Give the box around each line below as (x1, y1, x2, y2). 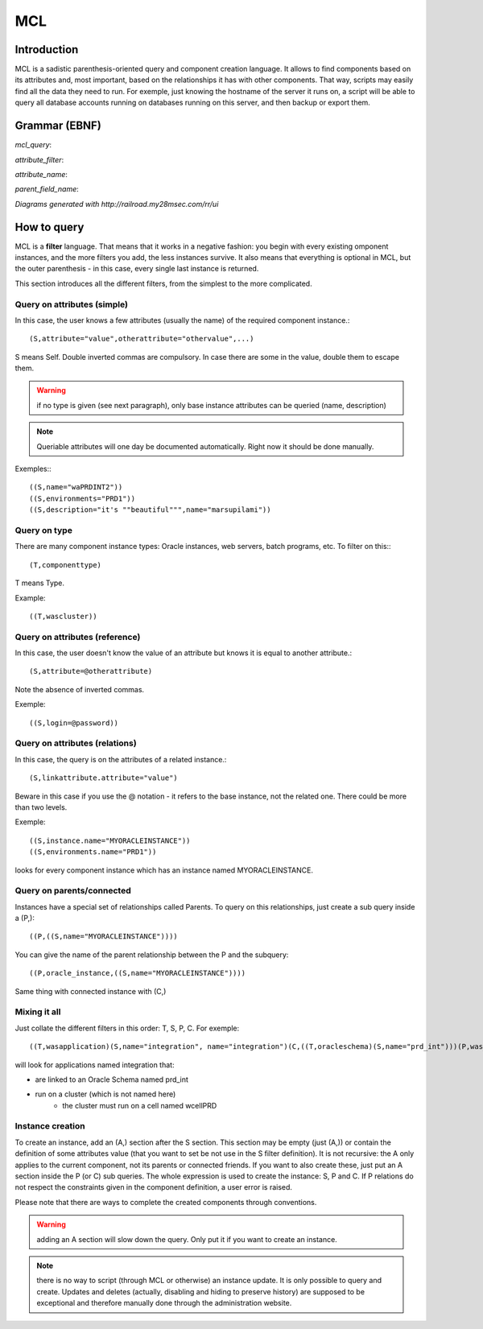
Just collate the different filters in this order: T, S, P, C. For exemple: (14, 1023, 240, 1033)
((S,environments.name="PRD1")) (29, 848, 157, 856)
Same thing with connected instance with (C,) (14, 986, 167, 996)
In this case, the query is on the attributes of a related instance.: (14, 754, 227, 764)
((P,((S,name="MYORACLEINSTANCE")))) (29, 932, 179, 941)
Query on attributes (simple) (14, 299, 129, 310)
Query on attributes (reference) (14, 631, 141, 642)
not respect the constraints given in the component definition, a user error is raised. (14, 1182, 293, 1192)
